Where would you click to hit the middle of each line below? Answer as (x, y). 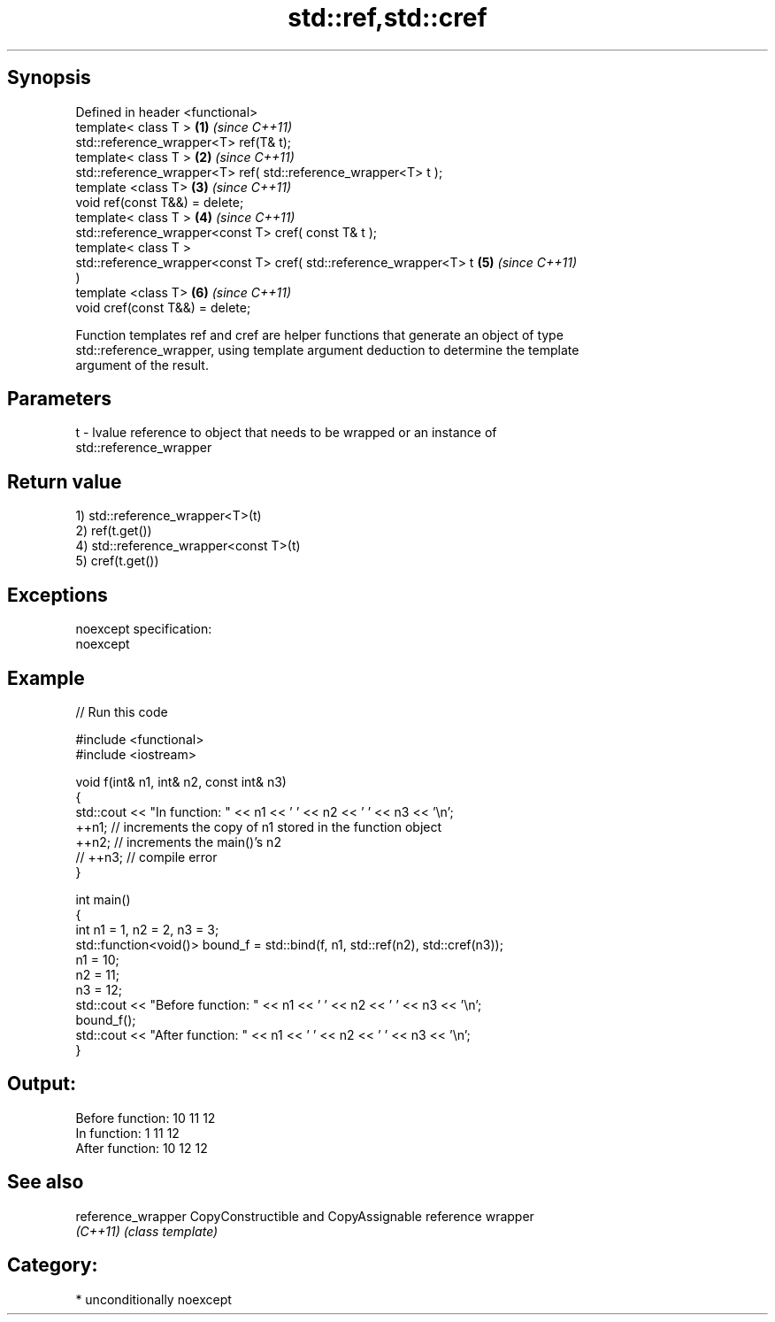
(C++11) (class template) (147, 1231)
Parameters (59, 399)
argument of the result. (142, 365)
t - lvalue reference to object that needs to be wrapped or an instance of (286, 433)
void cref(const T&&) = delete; (163, 307)
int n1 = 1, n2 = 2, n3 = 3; (147, 929)
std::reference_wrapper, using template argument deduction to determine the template (327, 350)
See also (46, 1182)
